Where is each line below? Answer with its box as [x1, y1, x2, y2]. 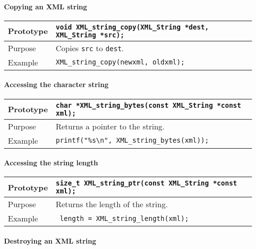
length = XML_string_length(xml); [60, 214, 189, 222]
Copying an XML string [4, 1, 87, 11]
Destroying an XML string [4, 235, 96, 246]
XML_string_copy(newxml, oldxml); [56, 58, 185, 66]
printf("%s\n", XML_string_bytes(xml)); [56, 136, 209, 145]
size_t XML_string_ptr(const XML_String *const [56, 179, 237, 187]
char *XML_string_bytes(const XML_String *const [56, 101, 241, 109]
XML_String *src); [56, 31, 125, 39]
